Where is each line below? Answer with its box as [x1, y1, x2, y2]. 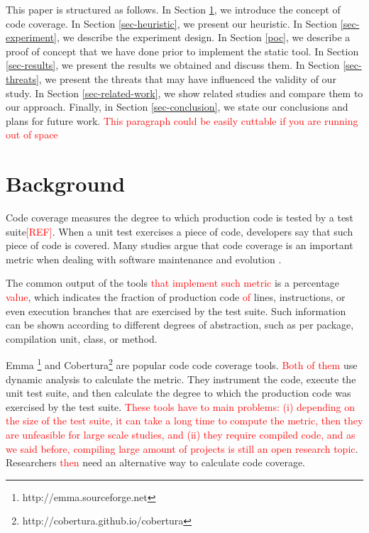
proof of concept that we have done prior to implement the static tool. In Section [6, 43, 359, 58]
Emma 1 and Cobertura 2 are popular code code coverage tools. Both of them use [6, 356, 358, 373]
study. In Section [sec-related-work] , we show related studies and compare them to [6, 85, 363, 100]
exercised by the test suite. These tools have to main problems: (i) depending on [6, 399, 356, 414]
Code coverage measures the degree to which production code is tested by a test [6, 210, 354, 225]
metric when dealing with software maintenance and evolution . [6, 251, 282, 266]
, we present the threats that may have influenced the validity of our [38, 71, 336, 86]
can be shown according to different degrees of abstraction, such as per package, [6, 317, 354, 332]
